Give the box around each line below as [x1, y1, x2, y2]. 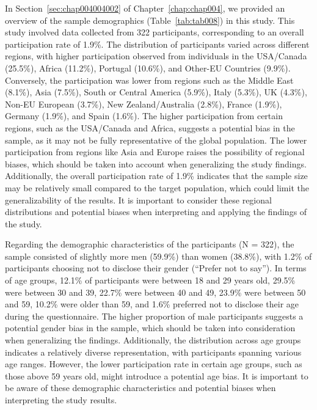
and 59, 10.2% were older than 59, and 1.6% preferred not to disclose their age [5, 298, 299, 310]
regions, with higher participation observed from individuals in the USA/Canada [5, 49, 307, 62]
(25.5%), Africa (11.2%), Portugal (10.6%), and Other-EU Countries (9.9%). [5, 61, 291, 74]
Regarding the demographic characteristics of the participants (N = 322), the [5, 238, 294, 251]
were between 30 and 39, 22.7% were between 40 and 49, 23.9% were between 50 [5, 285, 306, 298]
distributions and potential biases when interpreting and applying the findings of [5, 205, 307, 218]
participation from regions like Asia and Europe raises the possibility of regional [5, 145, 305, 158]
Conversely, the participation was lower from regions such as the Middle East [5, 73, 294, 86]
